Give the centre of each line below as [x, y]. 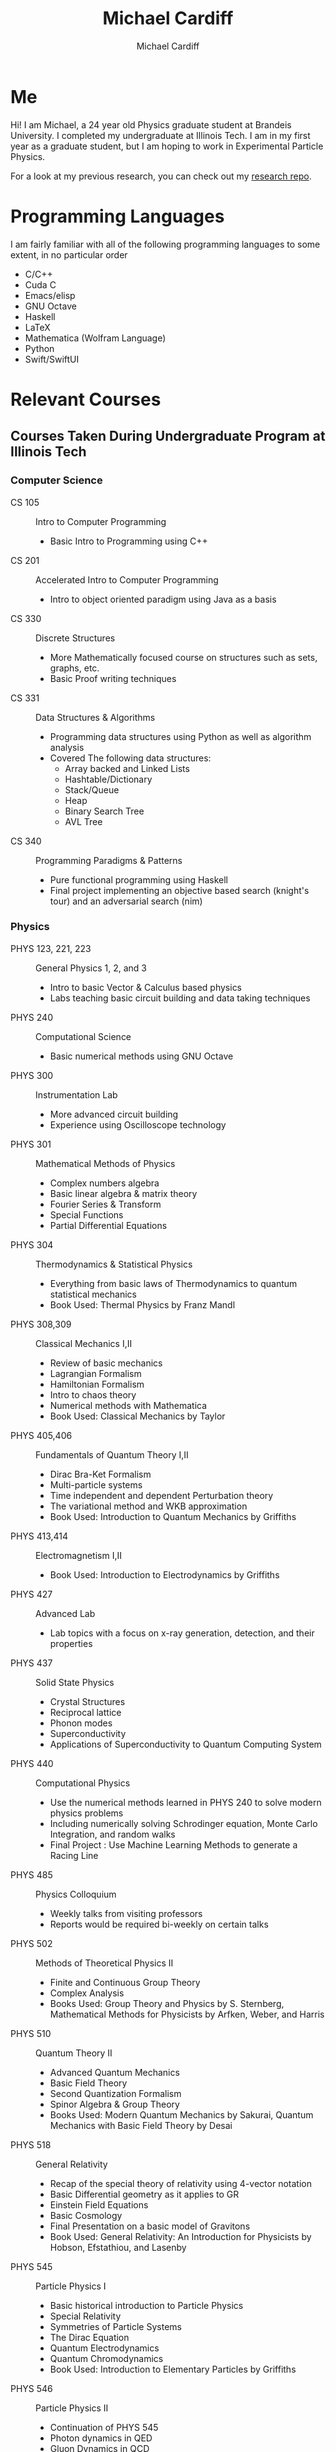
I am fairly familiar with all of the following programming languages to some [165, 244]
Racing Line [74, 1855]
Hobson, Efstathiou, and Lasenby [118, 2247]
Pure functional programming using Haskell [138, 879]
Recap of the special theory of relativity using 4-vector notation [180, 2183]
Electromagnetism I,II [78, 1555]
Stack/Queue [92, 789]
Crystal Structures [87, 1701]
